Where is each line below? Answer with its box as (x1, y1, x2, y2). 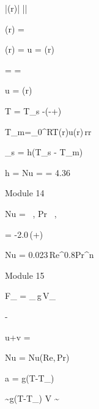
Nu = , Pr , (5, 207, 57, 219)
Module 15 (5, 268, 45, 281)
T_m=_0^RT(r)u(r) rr (5, 125, 92, 138)
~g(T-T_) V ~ (5, 392, 59, 405)
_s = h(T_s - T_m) (5, 146, 83, 158)
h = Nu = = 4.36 (5, 166, 70, 179)
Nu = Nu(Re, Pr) (5, 351, 70, 364)
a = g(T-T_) (5, 371, 54, 384)
